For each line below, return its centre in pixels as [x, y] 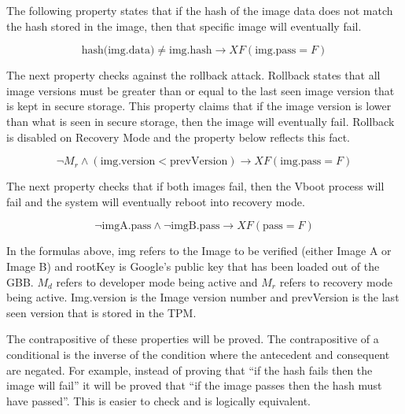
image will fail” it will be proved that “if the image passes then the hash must [194, 385]
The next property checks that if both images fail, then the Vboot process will [195, 186]
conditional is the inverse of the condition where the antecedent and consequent [198, 354]
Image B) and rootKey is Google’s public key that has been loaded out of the [193, 266]
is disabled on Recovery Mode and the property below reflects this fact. [178, 137]
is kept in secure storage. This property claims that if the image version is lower [199, 106]
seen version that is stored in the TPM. [101, 312]
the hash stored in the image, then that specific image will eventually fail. [184, 26]
